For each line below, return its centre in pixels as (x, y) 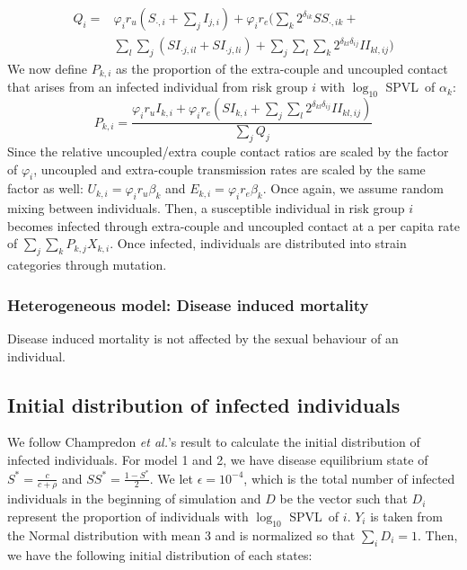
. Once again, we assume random (353, 188)
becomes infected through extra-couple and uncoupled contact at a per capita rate (233, 225)
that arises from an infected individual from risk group (158, 87)
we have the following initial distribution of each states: (160, 554)
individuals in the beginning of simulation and (134, 499)
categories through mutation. (87, 265)
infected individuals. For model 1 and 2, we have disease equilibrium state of (218, 459)
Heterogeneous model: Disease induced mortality (188, 304)
